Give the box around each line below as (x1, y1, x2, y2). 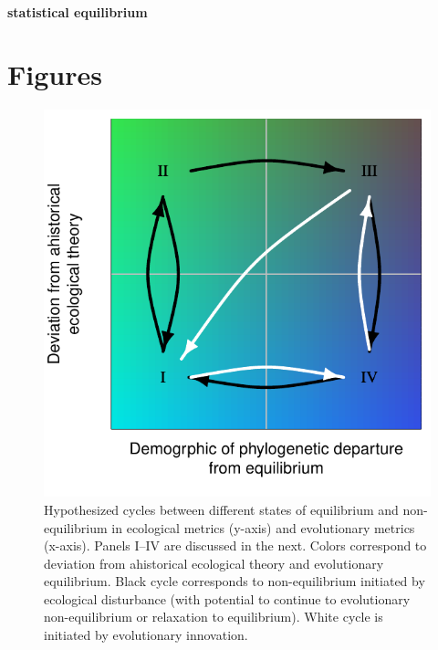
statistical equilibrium (7, 2, 148, 21)
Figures (7, 56, 102, 93)
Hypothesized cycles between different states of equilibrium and (44, 499, 399, 519)
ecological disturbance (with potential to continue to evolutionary (44, 589, 411, 608)
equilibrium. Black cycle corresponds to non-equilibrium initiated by (44, 571, 425, 591)
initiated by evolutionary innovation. (44, 625, 248, 645)
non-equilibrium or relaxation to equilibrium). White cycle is (44, 607, 383, 626)
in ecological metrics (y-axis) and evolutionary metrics (111, 518, 415, 537)
